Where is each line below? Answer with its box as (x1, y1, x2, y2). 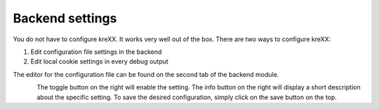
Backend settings (13, 10, 117, 26)
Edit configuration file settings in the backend (30, 48, 162, 56)
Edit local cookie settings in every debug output (30, 57, 168, 66)
